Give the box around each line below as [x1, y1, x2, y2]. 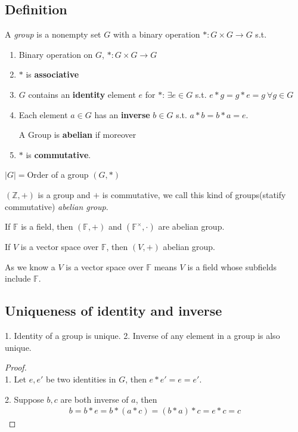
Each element [18, 108, 68, 121]
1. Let [5, 372, 26, 385]
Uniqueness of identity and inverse [5, 301, 222, 320]
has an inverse [94, 108, 150, 121]
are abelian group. [158, 220, 225, 233]
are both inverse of [60, 393, 129, 405]
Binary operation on [18, 48, 93, 60]
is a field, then [21, 220, 73, 233]
